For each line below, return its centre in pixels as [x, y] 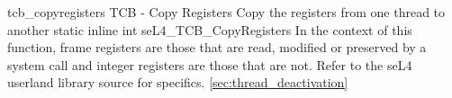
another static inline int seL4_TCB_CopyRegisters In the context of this [210, 29]
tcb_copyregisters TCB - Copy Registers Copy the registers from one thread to [226, 12]
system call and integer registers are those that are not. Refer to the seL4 [210, 64]
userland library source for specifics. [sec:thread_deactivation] [178, 82]
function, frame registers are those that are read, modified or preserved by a [217, 47]
